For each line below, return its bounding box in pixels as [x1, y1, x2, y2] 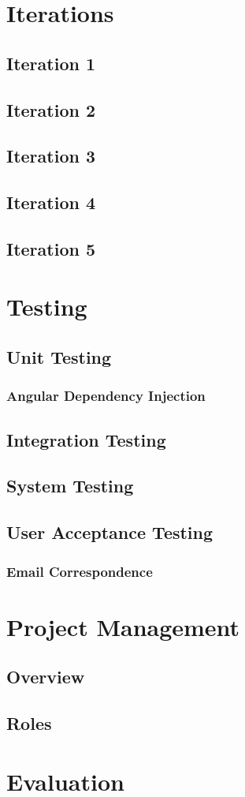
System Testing [6, 473, 134, 498]
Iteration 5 [6, 236, 96, 260]
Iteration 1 [6, 51, 96, 75]
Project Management [6, 610, 240, 642]
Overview [6, 664, 85, 689]
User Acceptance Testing [6, 520, 213, 544]
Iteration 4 [6, 190, 96, 215]
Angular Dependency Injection [6, 386, 206, 406]
